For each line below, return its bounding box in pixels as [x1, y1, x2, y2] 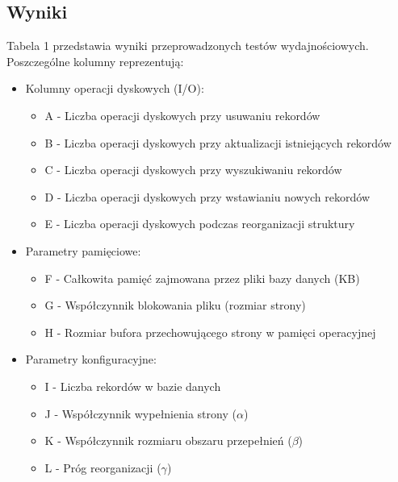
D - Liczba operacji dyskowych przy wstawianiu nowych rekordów [44, 188, 370, 205]
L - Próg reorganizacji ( [44, 459, 161, 476]
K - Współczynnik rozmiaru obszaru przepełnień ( [44, 432, 292, 449]
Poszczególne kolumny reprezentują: [6, 52, 184, 69]
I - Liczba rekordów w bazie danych [44, 377, 221, 394]
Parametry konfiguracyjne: [25, 351, 157, 368]
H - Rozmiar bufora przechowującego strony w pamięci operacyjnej [44, 323, 376, 340]
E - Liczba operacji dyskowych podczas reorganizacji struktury [44, 215, 355, 232]
